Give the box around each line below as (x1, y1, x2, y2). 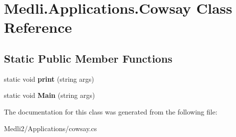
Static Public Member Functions (4, 50, 173, 66)
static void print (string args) (4, 73, 94, 84)
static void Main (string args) (4, 90, 95, 100)
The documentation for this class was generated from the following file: (4, 106, 217, 116)
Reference (4, 17, 72, 37)
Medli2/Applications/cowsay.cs (4, 123, 97, 133)
